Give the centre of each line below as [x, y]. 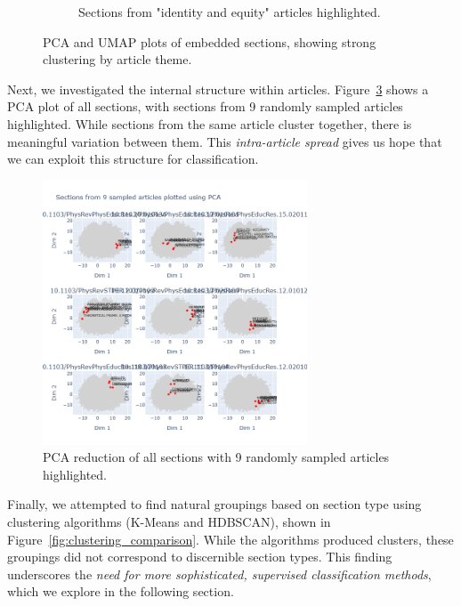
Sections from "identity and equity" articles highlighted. [230, 12]
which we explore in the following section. [121, 591]
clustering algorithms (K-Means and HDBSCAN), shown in [169, 521]
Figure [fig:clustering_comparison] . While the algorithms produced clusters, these [230, 539]
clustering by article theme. [117, 59]
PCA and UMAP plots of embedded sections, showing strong [210, 41]
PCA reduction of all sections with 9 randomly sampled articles [216, 457]
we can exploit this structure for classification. [133, 159]
